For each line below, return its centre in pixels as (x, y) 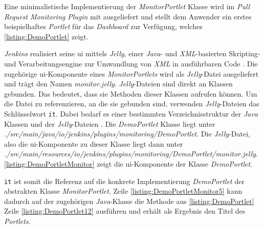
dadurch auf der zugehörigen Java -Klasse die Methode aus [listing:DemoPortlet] (129, 201)
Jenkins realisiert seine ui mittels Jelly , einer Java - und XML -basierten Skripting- (132, 53)
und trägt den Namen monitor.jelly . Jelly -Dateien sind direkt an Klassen (118, 84)
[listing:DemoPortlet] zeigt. (46, 36)
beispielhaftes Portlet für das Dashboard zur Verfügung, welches (103, 26)
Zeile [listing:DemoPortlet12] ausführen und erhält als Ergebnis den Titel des (125, 211)
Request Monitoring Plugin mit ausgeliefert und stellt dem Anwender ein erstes (128, 16)
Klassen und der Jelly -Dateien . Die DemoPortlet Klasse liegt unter (110, 123)
